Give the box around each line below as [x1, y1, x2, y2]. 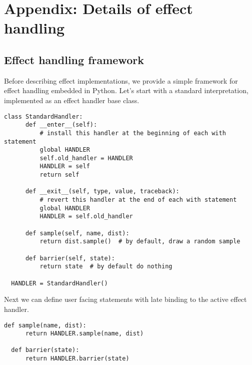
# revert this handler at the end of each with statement [39, 196, 237, 204]
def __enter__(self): [25, 121, 97, 129]
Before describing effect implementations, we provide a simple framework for [4, 75, 238, 86]
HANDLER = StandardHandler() [11, 279, 108, 287]
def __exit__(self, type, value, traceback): [25, 188, 179, 195]
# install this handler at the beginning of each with [39, 129, 226, 137]
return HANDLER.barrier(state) [25, 355, 129, 362]
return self [39, 171, 79, 179]
